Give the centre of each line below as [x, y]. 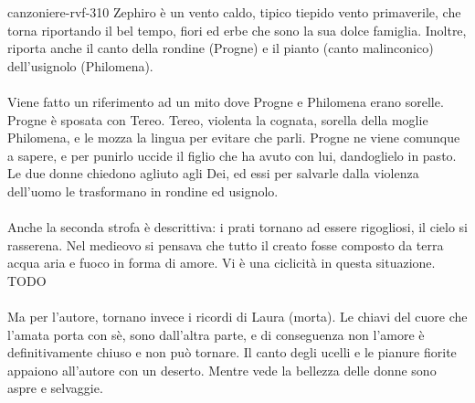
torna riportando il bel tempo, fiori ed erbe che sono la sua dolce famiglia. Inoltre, [237, 30]
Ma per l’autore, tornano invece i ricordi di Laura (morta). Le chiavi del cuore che [237, 317]
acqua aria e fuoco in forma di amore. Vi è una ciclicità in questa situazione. [222, 263]
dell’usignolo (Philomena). [80, 65]
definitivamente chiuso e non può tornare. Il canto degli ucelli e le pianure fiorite [232, 352]
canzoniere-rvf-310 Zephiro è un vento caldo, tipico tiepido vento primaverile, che [234, 12]
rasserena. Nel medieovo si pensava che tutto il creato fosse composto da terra [226, 244]
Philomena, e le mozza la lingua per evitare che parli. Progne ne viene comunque [234, 138]
